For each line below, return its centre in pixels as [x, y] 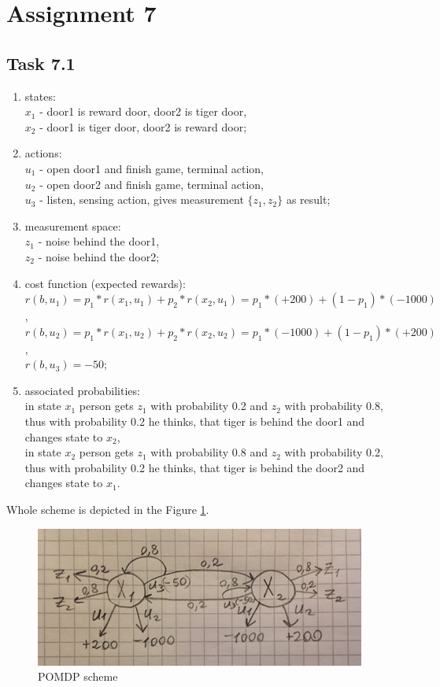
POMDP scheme [78, 676]
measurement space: [73, 225]
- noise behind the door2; [99, 256]
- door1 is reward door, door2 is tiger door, [143, 111]
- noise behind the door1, [99, 241]
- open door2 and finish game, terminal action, [152, 184]
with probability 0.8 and [209, 452]
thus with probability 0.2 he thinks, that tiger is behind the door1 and [195, 421]
